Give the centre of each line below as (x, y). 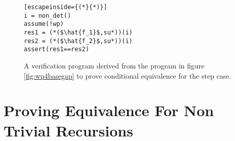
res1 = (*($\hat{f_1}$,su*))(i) (78, 32)
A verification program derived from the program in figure (114, 65)
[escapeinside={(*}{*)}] (66, 7)
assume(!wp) (44, 24)
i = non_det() (48, 15)
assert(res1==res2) (56, 49)
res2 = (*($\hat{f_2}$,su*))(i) (78, 41)
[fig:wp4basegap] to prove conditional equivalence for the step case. (128, 75)
